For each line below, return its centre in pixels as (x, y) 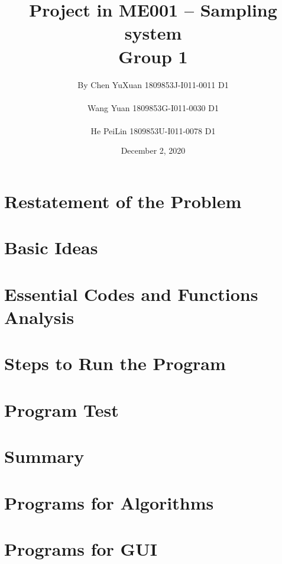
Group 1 (153, 56)
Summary (44, 456)
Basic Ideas (51, 247)
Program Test (61, 409)
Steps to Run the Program (115, 363)
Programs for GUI (81, 548)
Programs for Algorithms (109, 502)
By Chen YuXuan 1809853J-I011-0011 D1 (153, 84)
